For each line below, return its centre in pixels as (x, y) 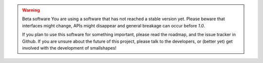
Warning (31, 10)
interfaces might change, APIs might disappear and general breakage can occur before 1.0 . (114, 25)
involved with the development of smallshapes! (69, 48)
